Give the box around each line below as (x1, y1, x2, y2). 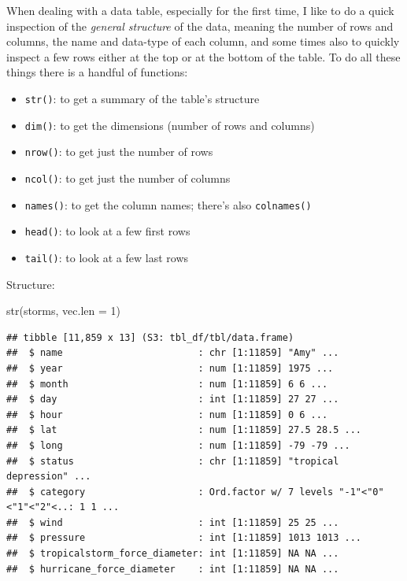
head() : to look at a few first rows (24, 223, 191, 239)
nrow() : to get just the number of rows (24, 143, 213, 160)
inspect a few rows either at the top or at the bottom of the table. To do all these (6, 48, 401, 65)
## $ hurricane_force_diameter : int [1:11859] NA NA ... (6, 563, 339, 575)
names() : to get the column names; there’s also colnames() (24, 196, 312, 213)
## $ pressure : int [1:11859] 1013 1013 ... (6, 532, 362, 544)
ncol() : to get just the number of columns (24, 169, 231, 186)
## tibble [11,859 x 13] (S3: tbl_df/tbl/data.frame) (6, 331, 294, 343)
